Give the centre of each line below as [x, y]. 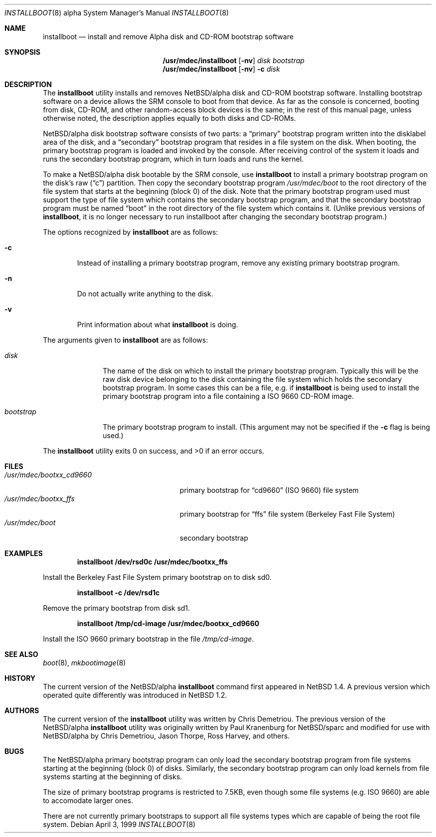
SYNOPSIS [23, 52]
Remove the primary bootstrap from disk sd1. [117, 608]
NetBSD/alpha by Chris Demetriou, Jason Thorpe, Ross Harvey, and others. [166, 736]
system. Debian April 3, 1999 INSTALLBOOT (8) [119, 824]
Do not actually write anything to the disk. [145, 294]
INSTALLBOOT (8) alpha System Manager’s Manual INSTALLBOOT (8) [117, 13]
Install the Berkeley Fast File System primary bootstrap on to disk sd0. [157, 577]
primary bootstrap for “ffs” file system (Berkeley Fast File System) [287, 514]
